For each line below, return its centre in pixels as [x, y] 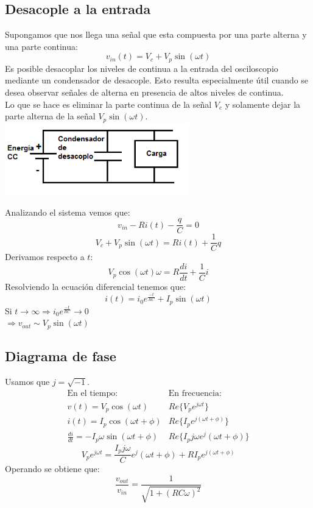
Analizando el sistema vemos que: [68, 212]
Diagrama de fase [61, 356]
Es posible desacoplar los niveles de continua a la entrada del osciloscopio [142, 68]
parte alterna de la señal [50, 116]
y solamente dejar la [263, 104]
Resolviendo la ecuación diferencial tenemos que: [96, 286]
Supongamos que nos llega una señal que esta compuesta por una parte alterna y [156, 34]
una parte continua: [41, 46]
